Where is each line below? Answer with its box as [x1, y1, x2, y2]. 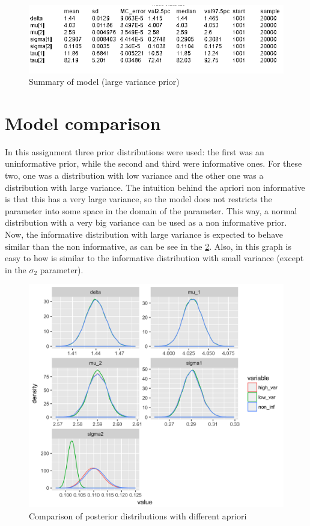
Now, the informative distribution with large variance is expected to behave [5, 227, 284, 240]
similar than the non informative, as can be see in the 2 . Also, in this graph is [5, 240, 291, 252]
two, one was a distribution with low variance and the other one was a [5, 169, 264, 182]
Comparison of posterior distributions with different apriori [29, 509, 247, 522]
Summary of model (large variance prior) [29, 75, 180, 88]
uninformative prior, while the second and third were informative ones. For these [5, 157, 302, 170]
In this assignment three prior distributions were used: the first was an [5, 145, 264, 158]
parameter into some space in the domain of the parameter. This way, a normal [5, 204, 297, 217]
